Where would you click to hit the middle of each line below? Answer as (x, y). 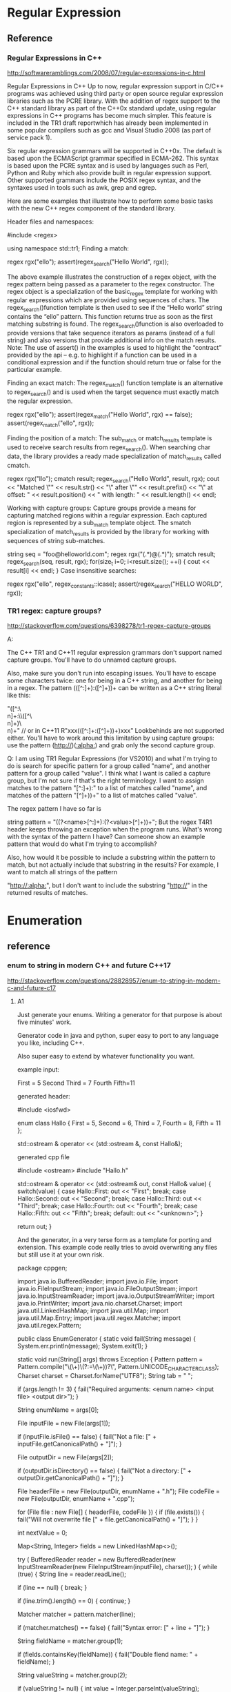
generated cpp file (43, 1157)
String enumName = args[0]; (58, 1410)
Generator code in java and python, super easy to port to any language (118, 1035)
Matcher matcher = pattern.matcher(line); (76, 1614)
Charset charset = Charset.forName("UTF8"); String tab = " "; (105, 1375)
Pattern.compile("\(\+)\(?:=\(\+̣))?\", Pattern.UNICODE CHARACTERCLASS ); (118, 1367)
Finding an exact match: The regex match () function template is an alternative (115, 384)
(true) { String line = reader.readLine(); (71, 1574)
